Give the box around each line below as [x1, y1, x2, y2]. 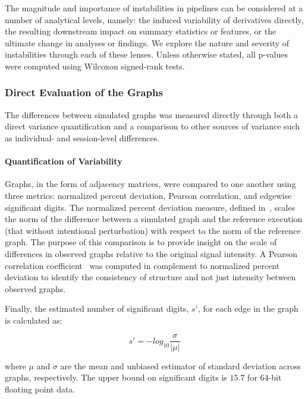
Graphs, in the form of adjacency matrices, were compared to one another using [5, 178, 296, 190]
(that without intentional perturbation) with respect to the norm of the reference [5, 224, 301, 236]
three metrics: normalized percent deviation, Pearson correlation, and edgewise [5, 189, 292, 201]
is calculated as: [5, 313, 62, 326]
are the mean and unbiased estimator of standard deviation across [60, 359, 301, 372]
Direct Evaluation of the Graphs [5, 85, 163, 100]
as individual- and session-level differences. [5, 131, 160, 144]
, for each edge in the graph [197, 302, 298, 315]
